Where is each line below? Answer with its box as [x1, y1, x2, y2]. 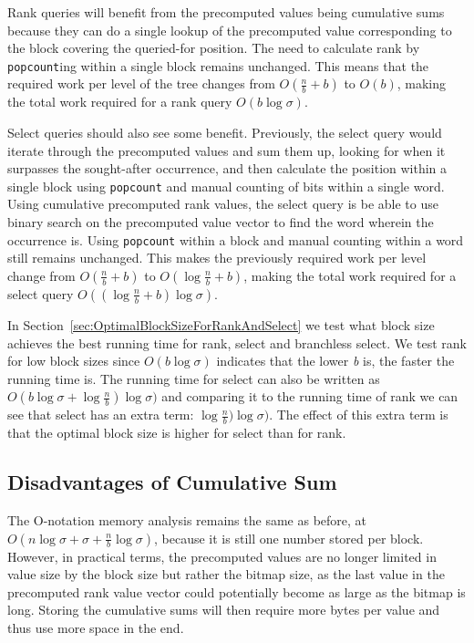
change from [7, 265, 76, 285]
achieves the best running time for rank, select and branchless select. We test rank [7, 333, 467, 352]
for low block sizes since [7, 351, 140, 370]
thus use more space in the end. [7, 617, 184, 637]
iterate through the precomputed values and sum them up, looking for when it [7, 140, 446, 160]
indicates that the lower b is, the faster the [216, 351, 455, 370]
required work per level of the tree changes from [7, 74, 275, 93]
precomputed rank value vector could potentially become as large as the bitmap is [7, 582, 466, 601]
